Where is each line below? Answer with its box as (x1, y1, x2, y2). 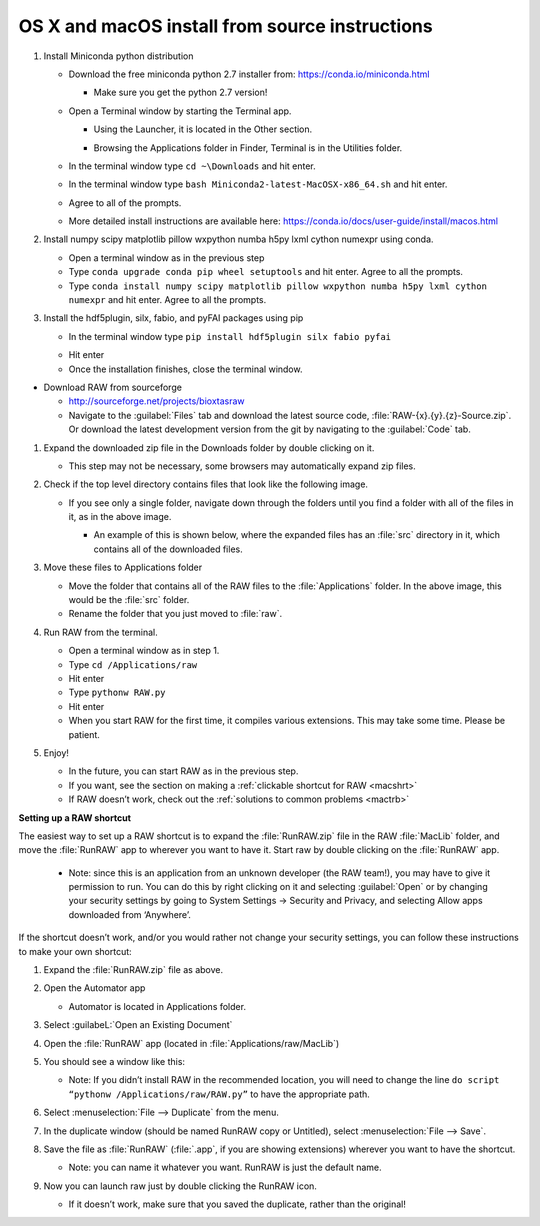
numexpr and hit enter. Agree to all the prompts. (68, 294, 267, 306)
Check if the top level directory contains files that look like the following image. (43, 478, 369, 490)
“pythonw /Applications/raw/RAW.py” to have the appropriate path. (68, 1088, 370, 1100)
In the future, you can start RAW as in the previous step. (68, 765, 299, 777)
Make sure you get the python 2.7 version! (93, 86, 268, 99)
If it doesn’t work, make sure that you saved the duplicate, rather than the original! (68, 1198, 407, 1210)
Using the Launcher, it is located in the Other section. (93, 123, 313, 135)
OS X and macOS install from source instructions (18, 15, 434, 37)
